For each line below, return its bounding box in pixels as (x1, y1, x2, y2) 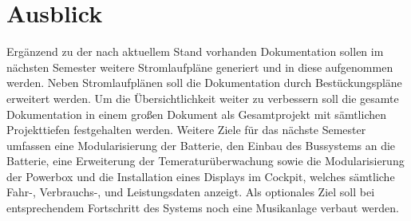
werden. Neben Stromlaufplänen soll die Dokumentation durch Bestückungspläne (6, 74, 402, 91)
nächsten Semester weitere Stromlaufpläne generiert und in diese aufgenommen (6, 58, 393, 75)
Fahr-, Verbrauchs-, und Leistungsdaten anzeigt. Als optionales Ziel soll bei (6, 184, 375, 200)
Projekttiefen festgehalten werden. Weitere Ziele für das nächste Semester (6, 121, 366, 138)
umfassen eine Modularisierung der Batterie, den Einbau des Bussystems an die (6, 136, 396, 153)
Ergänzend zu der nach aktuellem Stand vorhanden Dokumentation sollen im (6, 43, 384, 60)
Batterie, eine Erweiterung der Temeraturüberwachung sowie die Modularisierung (6, 152, 405, 169)
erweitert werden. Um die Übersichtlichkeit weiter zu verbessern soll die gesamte (6, 89, 399, 106)
